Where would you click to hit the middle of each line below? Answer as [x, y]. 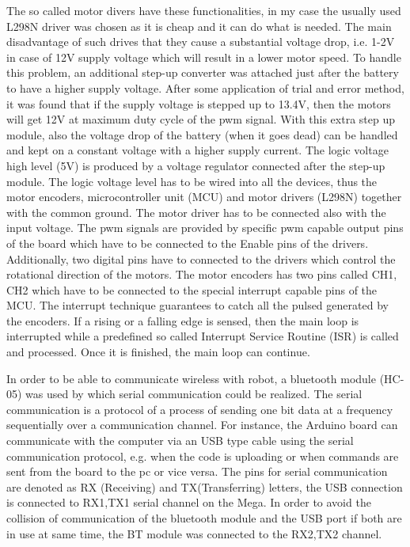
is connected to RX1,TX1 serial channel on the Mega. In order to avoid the [189, 502]
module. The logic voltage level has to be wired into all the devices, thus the [192, 181]
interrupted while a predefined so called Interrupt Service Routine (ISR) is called [203, 336]
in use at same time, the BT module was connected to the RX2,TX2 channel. [194, 533]
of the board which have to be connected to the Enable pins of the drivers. [188, 243]
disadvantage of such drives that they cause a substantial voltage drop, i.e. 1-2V [201, 42]
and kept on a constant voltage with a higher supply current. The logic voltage [197, 150]
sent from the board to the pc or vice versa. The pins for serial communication [197, 471]
